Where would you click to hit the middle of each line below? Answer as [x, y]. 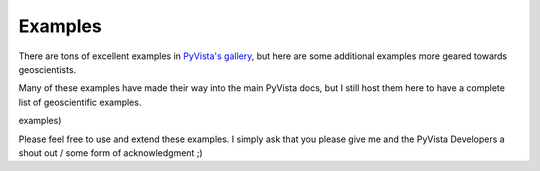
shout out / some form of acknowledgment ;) [111, 152]
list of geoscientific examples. [80, 102]
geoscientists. [47, 69]
